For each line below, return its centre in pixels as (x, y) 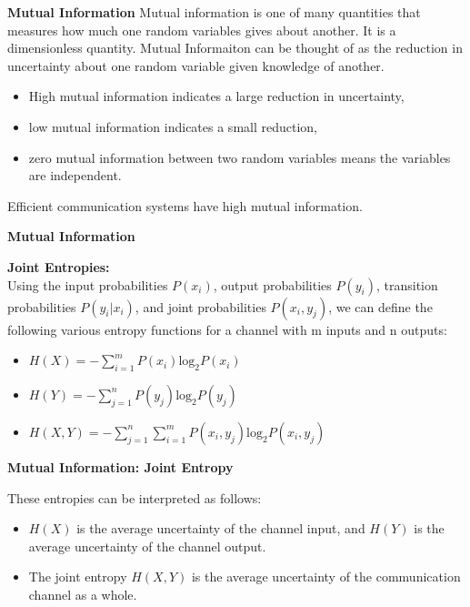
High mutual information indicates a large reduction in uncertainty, (216, 96)
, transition (407, 284)
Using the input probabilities (88, 284)
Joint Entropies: (59, 266)
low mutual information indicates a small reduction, (173, 126)
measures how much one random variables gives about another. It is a (202, 30)
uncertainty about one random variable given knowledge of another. (196, 65)
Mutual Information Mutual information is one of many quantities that (214, 12)
